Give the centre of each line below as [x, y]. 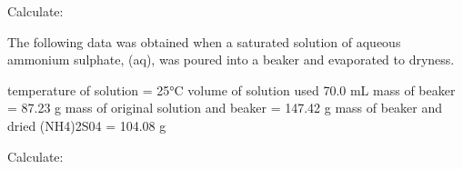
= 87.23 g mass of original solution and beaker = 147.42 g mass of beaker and [225, 108]
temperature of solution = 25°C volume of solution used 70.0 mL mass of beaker [231, 89]
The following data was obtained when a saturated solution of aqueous [204, 41]
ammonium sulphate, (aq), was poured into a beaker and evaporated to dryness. [231, 60]
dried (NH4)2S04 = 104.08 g [87, 125]
